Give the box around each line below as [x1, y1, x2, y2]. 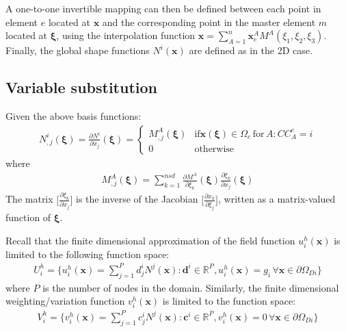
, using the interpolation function [56, 28, 196, 42]
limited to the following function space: [5, 246, 170, 261]
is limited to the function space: [162, 294, 296, 308]
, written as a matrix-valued [218, 192, 336, 206]
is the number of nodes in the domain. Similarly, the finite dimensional [42, 280, 339, 294]
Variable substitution [5, 77, 157, 98]
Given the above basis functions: [5, 108, 142, 123]
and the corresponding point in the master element [102, 14, 316, 29]
